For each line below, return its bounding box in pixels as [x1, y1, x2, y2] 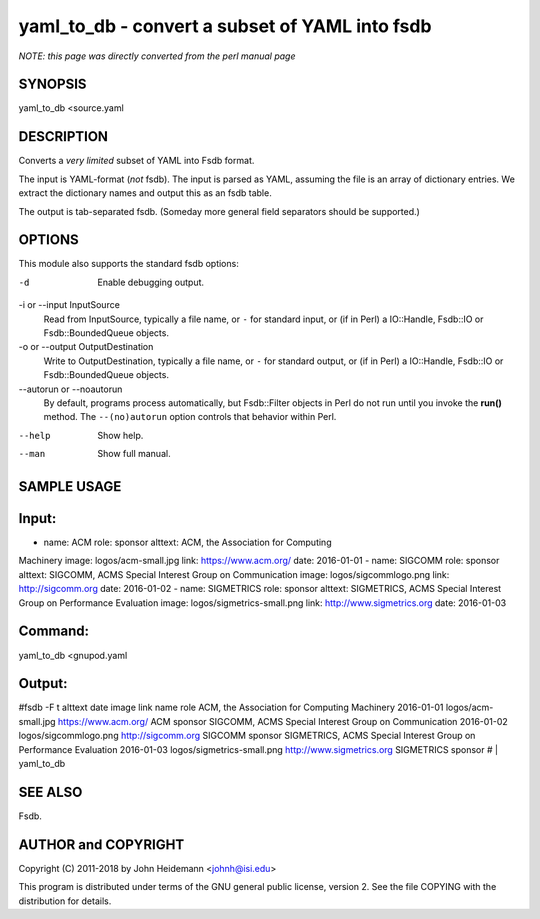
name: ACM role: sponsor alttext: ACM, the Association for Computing [43, 536, 332, 549]
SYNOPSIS [18, 76, 87, 93]
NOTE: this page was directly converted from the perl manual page [18, 50, 296, 62]
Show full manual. [97, 448, 171, 460]
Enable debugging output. [97, 276, 205, 288]
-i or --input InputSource [18, 299, 120, 311]
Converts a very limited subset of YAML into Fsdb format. [18, 155, 255, 167]
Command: [18, 623, 90, 640]
